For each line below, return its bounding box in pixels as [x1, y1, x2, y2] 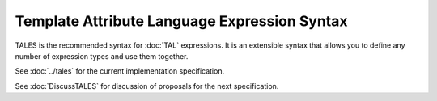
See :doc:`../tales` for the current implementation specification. [15, 66, 225, 76]
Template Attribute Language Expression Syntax [15, 12, 348, 30]
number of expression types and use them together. [15, 51, 189, 61]
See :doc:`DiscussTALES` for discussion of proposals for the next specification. [15, 81, 279, 90]
